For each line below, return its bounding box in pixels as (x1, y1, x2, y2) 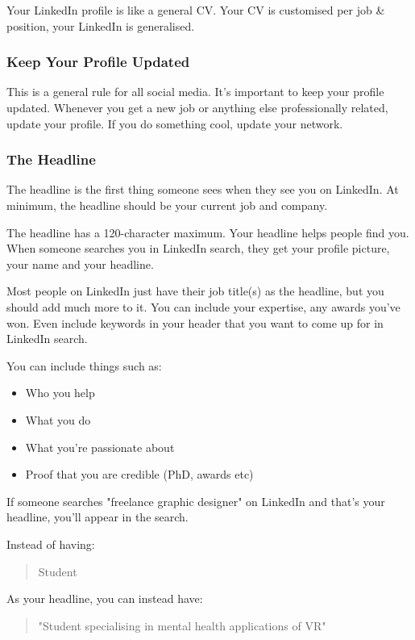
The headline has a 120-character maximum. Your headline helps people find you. (6, 224, 409, 241)
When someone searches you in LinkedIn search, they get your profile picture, (6, 240, 390, 257)
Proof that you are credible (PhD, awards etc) (25, 466, 254, 483)
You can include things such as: (6, 357, 162, 374)
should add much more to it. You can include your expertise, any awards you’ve (6, 298, 400, 315)
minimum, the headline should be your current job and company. (6, 197, 328, 213)
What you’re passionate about (25, 438, 175, 455)
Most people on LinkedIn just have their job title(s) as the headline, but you (6, 282, 384, 299)
